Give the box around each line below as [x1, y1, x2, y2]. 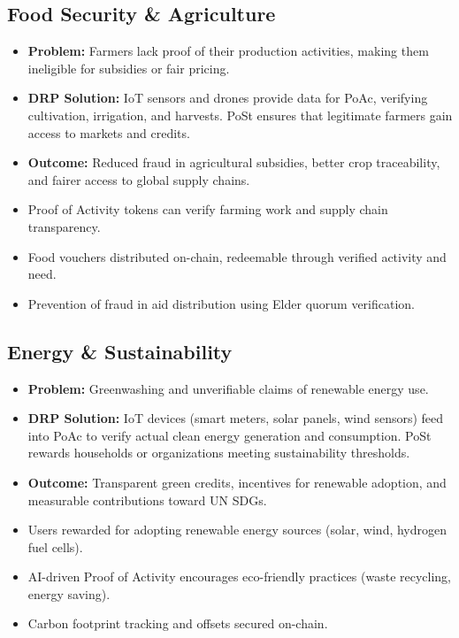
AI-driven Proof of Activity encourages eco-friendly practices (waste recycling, [27, 567, 451, 586]
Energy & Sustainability [7, 337, 233, 365]
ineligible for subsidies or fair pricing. [27, 58, 230, 77]
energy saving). [27, 584, 111, 603]
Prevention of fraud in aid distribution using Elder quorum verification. [27, 294, 416, 312]
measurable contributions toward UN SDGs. [27, 490, 267, 509]
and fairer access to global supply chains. [27, 170, 250, 188]
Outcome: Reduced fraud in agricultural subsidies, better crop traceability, [27, 153, 440, 172]
